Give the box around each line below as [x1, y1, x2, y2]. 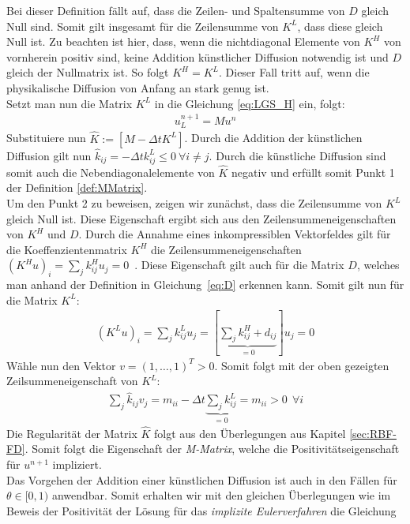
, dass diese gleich [297, 17, 383, 34]
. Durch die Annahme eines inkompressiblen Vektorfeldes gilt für [78, 226, 391, 242]
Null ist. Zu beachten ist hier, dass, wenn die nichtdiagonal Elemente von [6, 33, 360, 50]
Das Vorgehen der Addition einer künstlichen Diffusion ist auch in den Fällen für [6, 471, 397, 488]
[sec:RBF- [349, 425, 397, 441]
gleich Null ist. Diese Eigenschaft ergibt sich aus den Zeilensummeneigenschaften [6, 210, 397, 226]
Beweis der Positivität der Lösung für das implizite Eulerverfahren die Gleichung [6, 502, 397, 518]
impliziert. [52, 455, 102, 472]
